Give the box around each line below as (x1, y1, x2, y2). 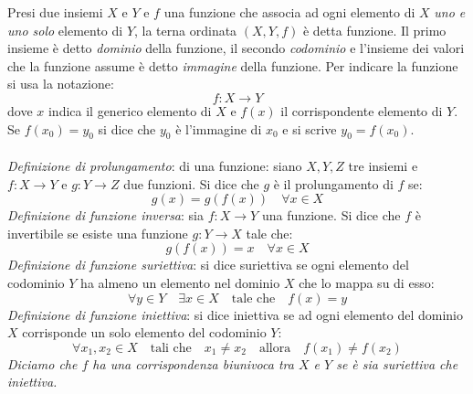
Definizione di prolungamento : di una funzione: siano (7, 155, 302, 175)
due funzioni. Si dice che (123, 174, 259, 193)
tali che (150, 341, 192, 355)
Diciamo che (7, 354, 78, 373)
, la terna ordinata (134, 20, 237, 39)
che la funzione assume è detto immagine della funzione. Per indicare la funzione (7, 56, 458, 75)
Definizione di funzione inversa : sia (7, 206, 204, 225)
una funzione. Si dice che (261, 206, 401, 225)
